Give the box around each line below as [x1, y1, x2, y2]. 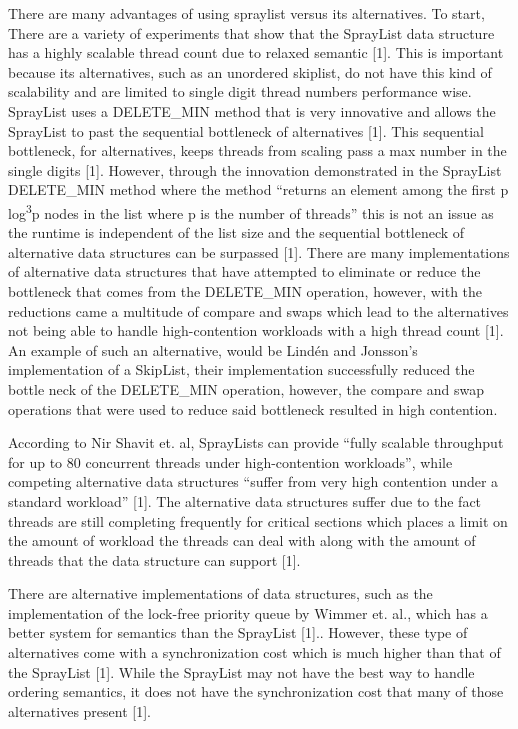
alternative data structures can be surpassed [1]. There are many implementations [8, 241, 510, 262]
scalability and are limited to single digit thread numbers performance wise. [8, 81, 472, 102]
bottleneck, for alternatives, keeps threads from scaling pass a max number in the [8, 140, 507, 161]
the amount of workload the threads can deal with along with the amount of [8, 530, 476, 551]
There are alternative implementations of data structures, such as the [8, 583, 433, 604]
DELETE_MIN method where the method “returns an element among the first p [8, 179, 509, 200]
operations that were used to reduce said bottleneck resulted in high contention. [8, 398, 498, 419]
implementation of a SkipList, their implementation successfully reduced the [8, 359, 475, 380]
